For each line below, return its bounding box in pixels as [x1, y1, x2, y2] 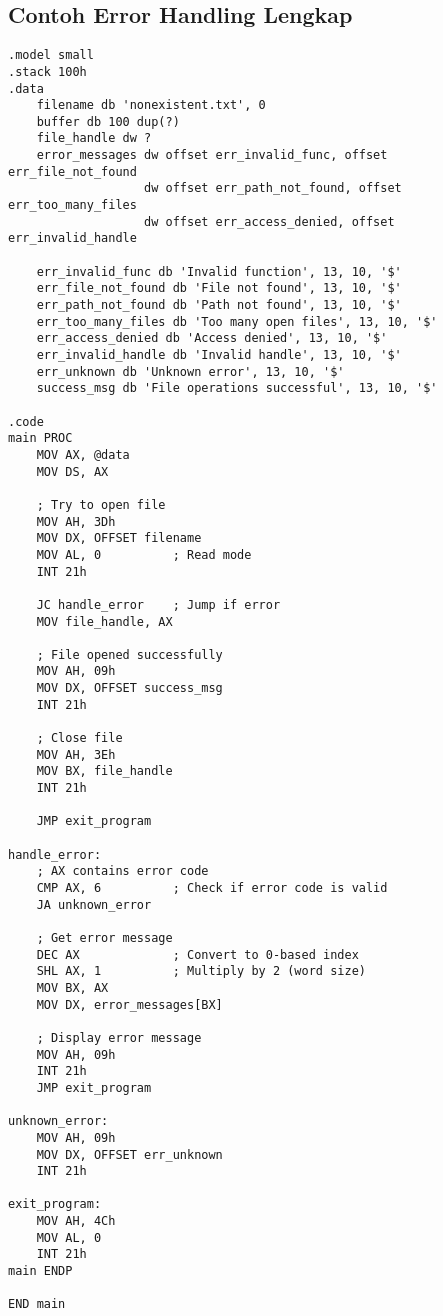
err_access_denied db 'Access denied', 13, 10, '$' [36, 331, 388, 346]
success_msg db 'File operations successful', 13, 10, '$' [36, 381, 438, 396]
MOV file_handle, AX [36, 614, 173, 629]
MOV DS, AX [36, 464, 109, 479]
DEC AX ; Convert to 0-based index [36, 947, 359, 962]
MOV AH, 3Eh [36, 747, 116, 762]
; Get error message [36, 930, 173, 945]
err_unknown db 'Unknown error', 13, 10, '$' [36, 364, 345, 379]
